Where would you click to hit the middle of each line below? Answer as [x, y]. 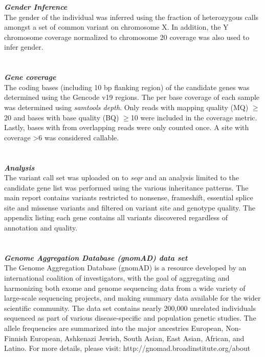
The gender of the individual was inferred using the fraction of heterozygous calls [131, 17]
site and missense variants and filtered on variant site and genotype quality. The [130, 207]
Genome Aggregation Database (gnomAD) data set [96, 257]
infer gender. [24, 47]
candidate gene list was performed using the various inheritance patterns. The [126, 187]
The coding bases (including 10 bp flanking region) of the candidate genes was [127, 87]
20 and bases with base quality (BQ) [62, 117]
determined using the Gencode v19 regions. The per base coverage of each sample [132, 97]
